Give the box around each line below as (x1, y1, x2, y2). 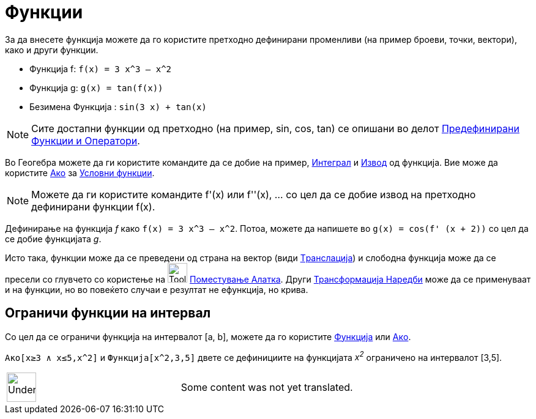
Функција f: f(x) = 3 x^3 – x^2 (29, 63, 171, 74)
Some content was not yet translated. (181, 381, 353, 394)
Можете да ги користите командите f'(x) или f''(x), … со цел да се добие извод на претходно (31, 188, 476, 201)
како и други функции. (5, 44, 99, 55)
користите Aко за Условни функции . (5, 167, 155, 178)
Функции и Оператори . (31, 134, 140, 147)
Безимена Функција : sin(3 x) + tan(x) (29, 101, 207, 112)
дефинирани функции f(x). (31, 200, 155, 213)
